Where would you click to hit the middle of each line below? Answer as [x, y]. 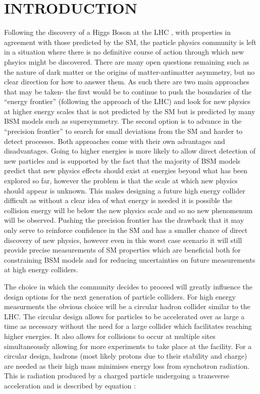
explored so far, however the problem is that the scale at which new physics [121, 181]
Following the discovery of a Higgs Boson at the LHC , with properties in [118, 32]
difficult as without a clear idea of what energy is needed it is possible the [118, 200]
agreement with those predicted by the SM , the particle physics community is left [130, 42]
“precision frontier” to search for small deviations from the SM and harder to [123, 131]
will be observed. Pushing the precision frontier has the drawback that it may [124, 220]
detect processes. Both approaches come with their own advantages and [115, 141]
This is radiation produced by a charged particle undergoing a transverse [117, 376]
